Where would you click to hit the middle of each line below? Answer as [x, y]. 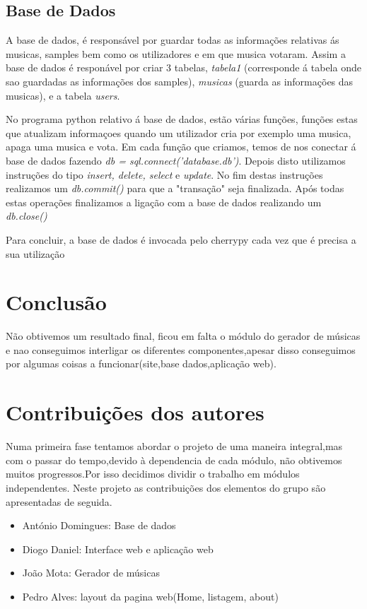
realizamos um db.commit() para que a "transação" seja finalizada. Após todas [175, 188]
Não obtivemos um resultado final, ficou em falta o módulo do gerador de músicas [183, 336]
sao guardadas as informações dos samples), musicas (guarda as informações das [180, 81]
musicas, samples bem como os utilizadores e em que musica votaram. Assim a [176, 53]
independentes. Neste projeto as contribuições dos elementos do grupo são [166, 487]
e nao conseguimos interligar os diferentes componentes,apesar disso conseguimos [181, 349]
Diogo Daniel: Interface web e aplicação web [118, 549]
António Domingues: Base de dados [99, 525]
